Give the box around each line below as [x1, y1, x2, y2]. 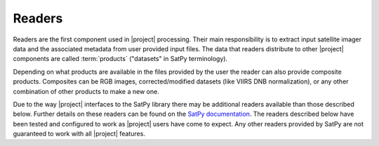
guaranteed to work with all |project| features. [13, 130, 145, 138]
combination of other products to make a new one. [13, 87, 159, 95]
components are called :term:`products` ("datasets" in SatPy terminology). [13, 55, 228, 63]
